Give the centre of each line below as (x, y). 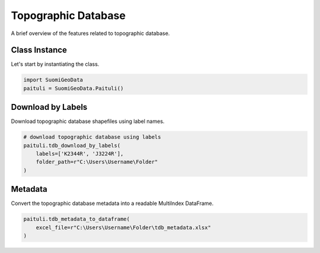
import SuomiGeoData (53, 80)
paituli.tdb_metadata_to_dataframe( (77, 219)
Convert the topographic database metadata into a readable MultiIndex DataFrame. (112, 203)
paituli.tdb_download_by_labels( (72, 145)
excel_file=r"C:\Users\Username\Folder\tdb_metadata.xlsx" (124, 227)
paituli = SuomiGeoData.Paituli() (73, 88)
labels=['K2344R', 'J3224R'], (80, 154)
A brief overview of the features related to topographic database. (90, 33)
